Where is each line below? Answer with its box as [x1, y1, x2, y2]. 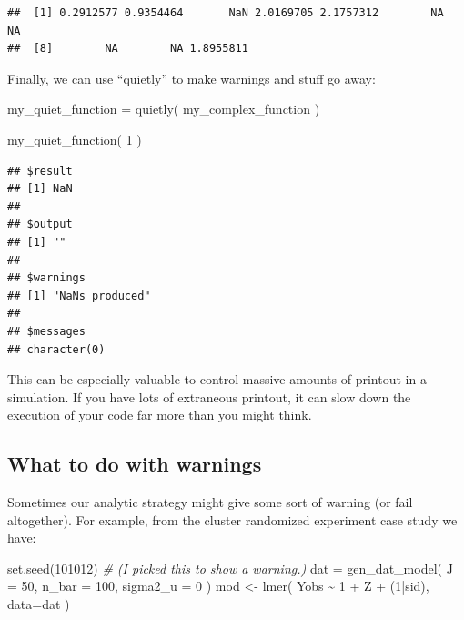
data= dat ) [7, 595, 70, 614]
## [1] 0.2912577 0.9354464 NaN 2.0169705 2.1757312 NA [7, 6, 444, 19]
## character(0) [7, 342, 106, 356]
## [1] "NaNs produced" [7, 289, 151, 302]
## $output [7, 218, 73, 231]
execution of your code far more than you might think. [7, 405, 312, 424]
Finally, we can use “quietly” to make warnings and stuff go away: [7, 68, 376, 87]
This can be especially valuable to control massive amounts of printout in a [7, 370, 427, 389]
